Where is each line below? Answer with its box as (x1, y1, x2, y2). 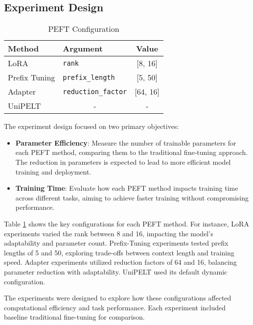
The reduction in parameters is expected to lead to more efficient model (15, 156, 231, 167)
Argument (63, 43, 103, 54)
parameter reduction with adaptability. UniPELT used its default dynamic (4, 266, 228, 276)
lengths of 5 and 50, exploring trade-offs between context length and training (4, 247, 234, 257)
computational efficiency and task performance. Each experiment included (4, 302, 226, 312)
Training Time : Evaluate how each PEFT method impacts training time (15, 183, 238, 193)
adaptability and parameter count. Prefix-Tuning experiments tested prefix (4, 238, 229, 248)
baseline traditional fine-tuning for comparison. (4, 312, 145, 322)
